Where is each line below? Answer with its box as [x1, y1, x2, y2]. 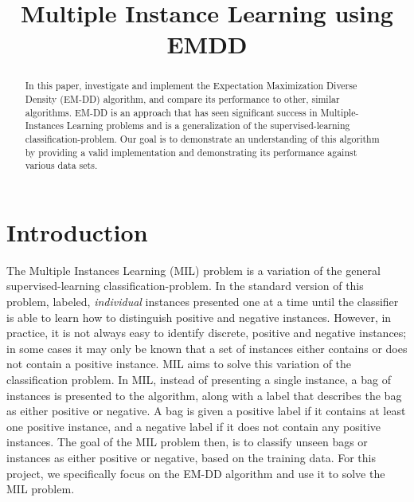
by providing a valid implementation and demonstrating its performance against [25, 145, 357, 159]
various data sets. [25, 159, 98, 172]
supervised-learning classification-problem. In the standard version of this [6, 277, 364, 294]
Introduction [6, 215, 148, 248]
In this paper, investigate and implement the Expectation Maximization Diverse [25, 79, 357, 92]
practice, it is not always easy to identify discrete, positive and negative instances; [6, 324, 407, 341]
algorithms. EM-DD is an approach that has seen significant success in [25, 105, 318, 119]
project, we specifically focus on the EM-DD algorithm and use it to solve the [6, 465, 385, 481]
